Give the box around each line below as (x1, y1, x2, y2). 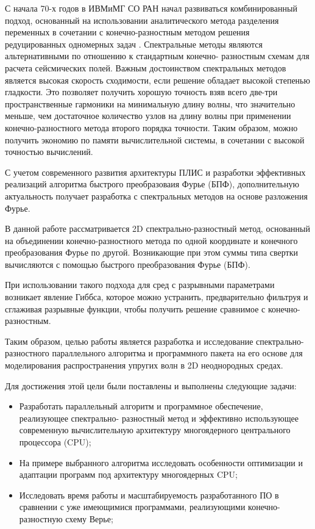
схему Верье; (65, 512, 113, 525)
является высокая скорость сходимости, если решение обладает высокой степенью (5, 73, 310, 86)
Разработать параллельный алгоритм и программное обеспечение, (19, 400, 263, 412)
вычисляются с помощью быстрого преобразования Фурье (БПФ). (5, 257, 250, 270)
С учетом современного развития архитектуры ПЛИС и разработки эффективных (5, 165, 306, 178)
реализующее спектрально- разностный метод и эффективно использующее (19, 411, 299, 424)
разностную (19, 512, 63, 525)
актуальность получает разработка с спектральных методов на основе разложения (5, 189, 308, 202)
